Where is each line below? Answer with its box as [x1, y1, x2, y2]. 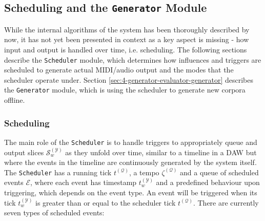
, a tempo [129, 167, 159, 177]
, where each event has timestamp [30, 177, 137, 188]
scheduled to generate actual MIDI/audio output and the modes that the [4, 64, 234, 75]
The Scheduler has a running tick [4, 167, 112, 177]
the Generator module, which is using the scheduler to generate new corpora [4, 84, 246, 95]
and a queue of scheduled [180, 167, 259, 177]
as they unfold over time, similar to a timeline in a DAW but [65, 146, 257, 157]
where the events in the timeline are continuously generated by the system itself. [4, 157, 257, 168]
